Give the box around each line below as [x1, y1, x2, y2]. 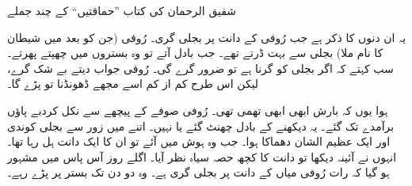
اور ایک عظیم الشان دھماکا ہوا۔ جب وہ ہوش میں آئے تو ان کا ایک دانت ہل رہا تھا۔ [7, 133, 391, 150]
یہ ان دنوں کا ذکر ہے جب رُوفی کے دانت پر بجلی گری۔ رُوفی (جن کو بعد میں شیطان [7, 28, 406, 45]
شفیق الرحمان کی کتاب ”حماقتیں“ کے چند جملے [7, 2, 237, 18]
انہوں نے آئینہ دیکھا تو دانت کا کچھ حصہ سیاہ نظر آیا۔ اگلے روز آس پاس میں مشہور [7, 148, 397, 165]
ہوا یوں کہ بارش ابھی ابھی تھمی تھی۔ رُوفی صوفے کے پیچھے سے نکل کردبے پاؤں [7, 101, 388, 118]
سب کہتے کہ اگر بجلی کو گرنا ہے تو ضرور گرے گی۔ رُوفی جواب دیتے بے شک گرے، [7, 59, 394, 76]
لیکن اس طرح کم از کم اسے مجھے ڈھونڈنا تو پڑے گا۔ [7, 75, 259, 92]
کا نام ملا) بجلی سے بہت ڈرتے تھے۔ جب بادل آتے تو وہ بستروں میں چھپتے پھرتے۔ [7, 44, 383, 61]
